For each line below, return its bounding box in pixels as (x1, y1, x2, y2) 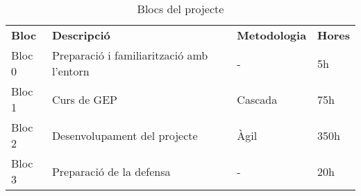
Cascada (237, 91, 278, 107)
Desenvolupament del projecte (51, 127, 198, 143)
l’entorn (51, 63, 90, 79)
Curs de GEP (51, 91, 117, 107)
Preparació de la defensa (51, 163, 171, 179)
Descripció (51, 27, 110, 43)
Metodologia (237, 27, 307, 43)
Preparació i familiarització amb (51, 47, 208, 63)
